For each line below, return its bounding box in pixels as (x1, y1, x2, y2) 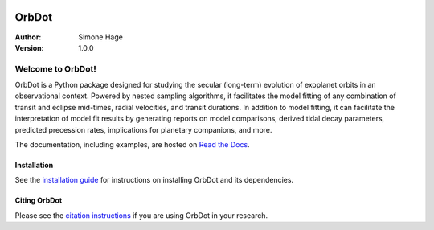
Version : (14, 43, 44, 52)
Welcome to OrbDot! (14, 63, 96, 74)
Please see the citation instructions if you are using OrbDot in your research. (14, 210, 268, 220)
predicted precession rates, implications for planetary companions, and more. (14, 125, 272, 134)
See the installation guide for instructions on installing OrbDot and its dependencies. (14, 175, 293, 185)
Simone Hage (78, 32, 124, 42)
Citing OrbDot (14, 195, 63, 205)
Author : (14, 32, 42, 42)
